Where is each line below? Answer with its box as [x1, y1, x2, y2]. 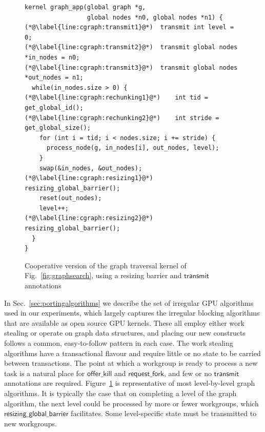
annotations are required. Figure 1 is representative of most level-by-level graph [4, 378, 255, 388]
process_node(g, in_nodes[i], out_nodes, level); [46, 144, 219, 152]
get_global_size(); [25, 124, 91, 132]
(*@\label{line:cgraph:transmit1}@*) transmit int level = [25, 24, 234, 31]
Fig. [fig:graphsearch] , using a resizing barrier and [25, 270, 182, 281]
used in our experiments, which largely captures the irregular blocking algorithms [4, 307, 260, 318]
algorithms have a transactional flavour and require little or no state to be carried [4, 347, 261, 358]
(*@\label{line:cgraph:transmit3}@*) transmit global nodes [25, 64, 238, 71]
